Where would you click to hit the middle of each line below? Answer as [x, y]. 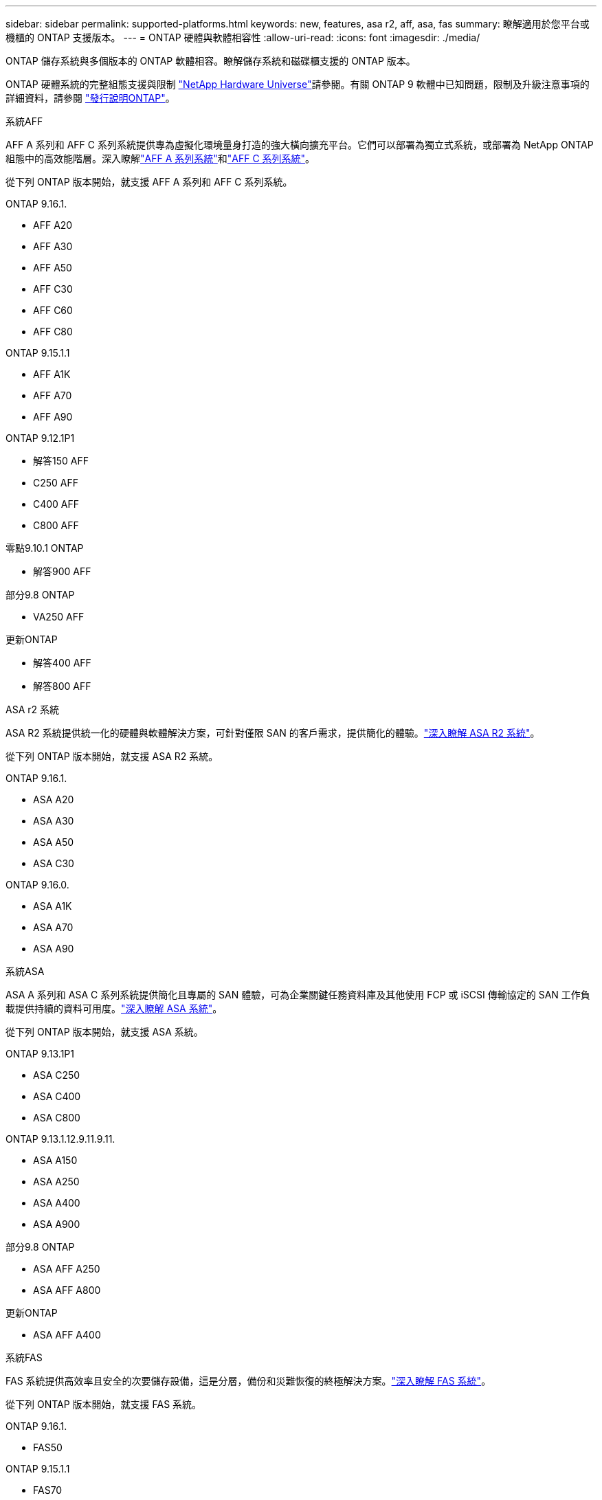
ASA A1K [53, 906]
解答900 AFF [62, 571]
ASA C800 [57, 1118]
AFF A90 [53, 417]
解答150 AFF [61, 461]
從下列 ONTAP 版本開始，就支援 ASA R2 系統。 [112, 756]
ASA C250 [57, 1075]
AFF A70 [53, 395]
